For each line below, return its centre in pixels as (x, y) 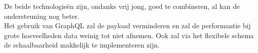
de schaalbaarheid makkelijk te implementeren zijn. (82, 45)
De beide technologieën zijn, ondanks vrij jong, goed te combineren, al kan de (122, 6)
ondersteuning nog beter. (42, 16)
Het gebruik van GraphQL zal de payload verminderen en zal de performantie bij (128, 26)
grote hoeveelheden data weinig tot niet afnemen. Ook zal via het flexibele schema (129, 35)
